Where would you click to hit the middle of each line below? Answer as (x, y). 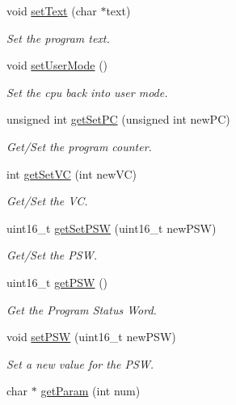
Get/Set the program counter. (79, 146)
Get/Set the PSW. (52, 255)
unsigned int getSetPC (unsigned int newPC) (118, 119)
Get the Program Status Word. (82, 309)
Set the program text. (58, 38)
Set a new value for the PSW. (80, 363)
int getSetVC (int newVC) (72, 173)
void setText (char (52, 11)
